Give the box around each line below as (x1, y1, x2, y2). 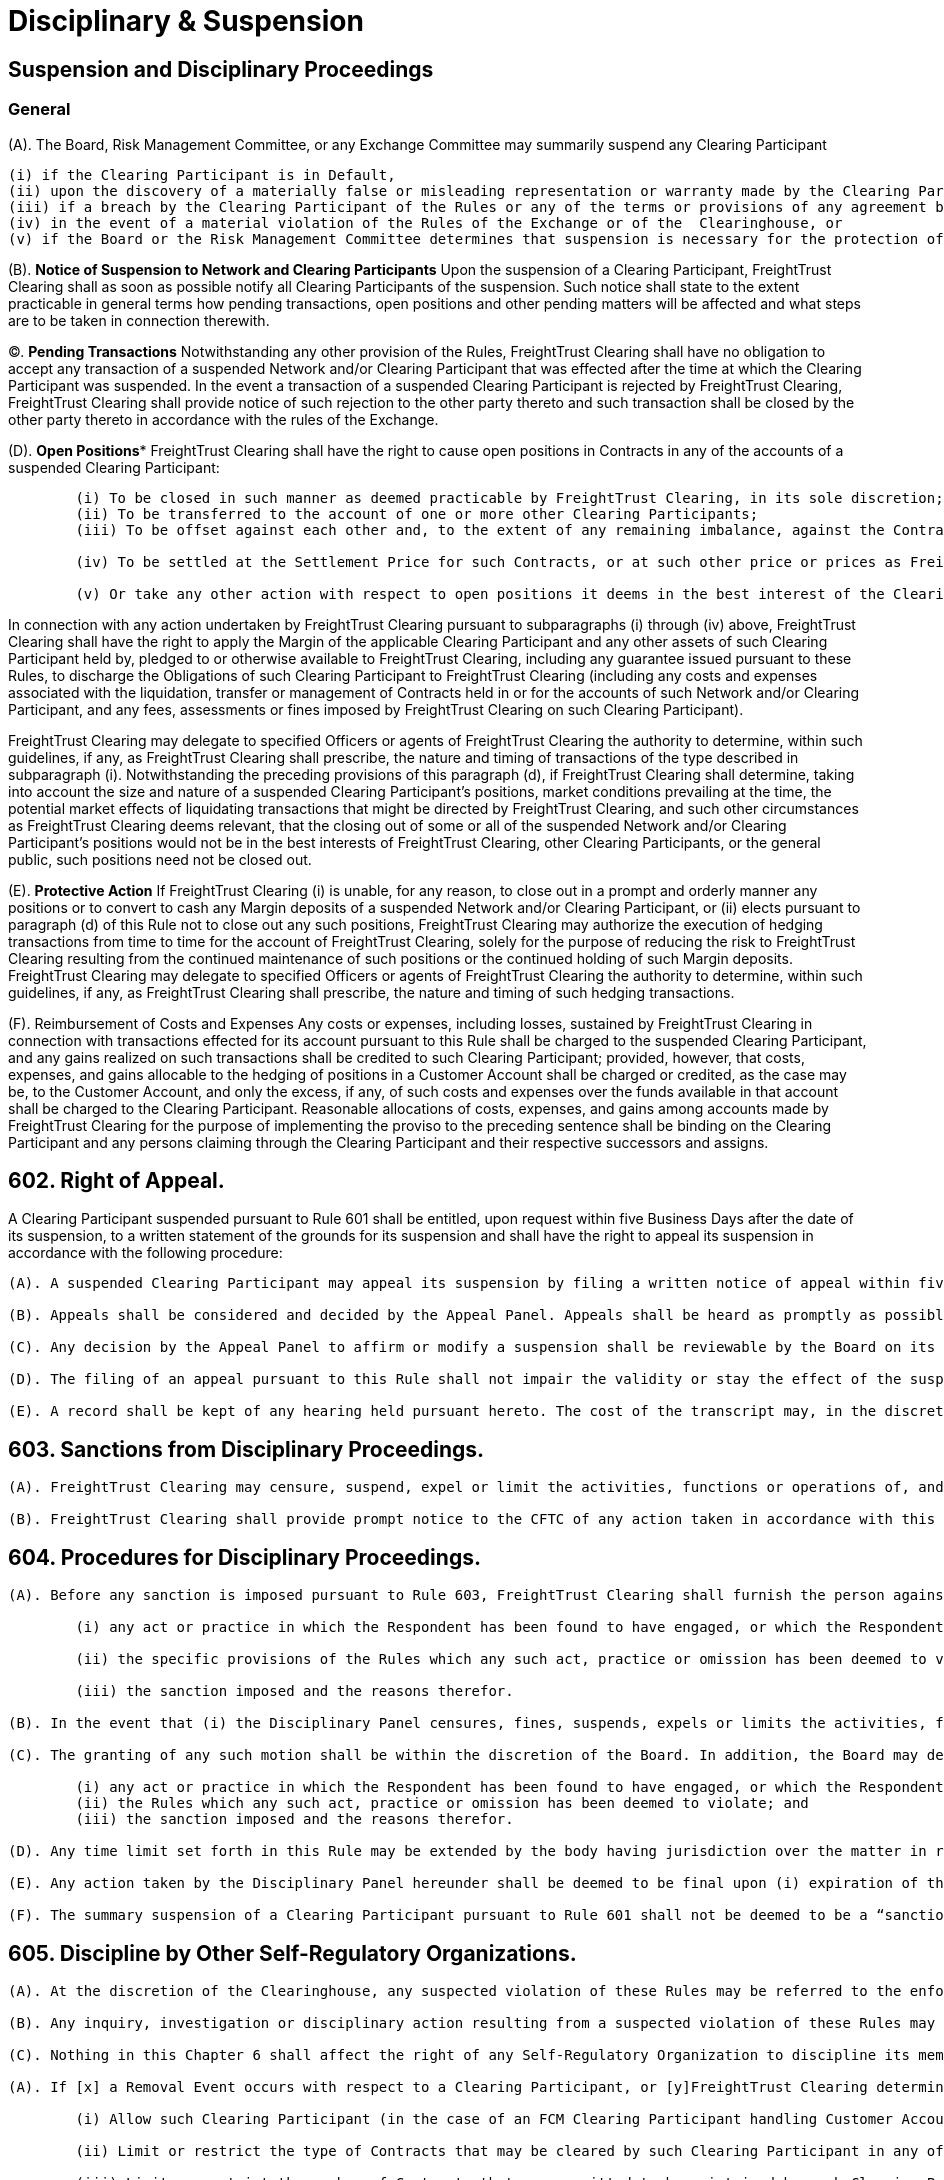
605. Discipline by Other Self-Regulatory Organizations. (8, 1940, 577, 1966)
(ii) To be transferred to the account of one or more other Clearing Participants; (75, 505, 759, 522)
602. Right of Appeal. (8, 1167, 225, 1193)
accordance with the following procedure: (8, 1244, 283, 1262)
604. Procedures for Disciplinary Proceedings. (8, 1544, 481, 1570)
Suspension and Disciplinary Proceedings (8, 56, 434, 82)
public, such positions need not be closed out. (8, 850, 312, 868)
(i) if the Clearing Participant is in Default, (8, 166, 396, 183)
